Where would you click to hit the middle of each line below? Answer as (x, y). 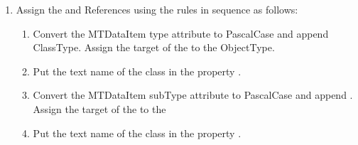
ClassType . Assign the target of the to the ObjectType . (154, 47)
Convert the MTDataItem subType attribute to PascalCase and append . (193, 95)
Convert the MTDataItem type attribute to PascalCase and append (181, 33)
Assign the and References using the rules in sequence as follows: (157, 9)
